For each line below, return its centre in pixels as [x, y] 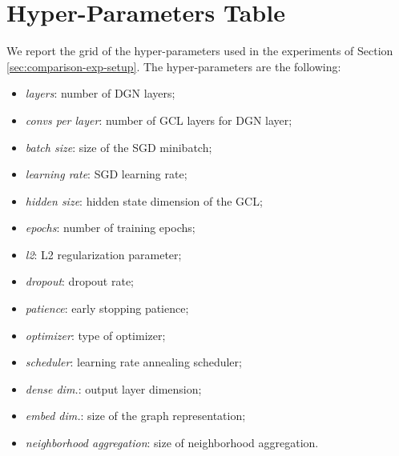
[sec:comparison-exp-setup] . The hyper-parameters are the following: [174, 66]
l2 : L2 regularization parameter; [103, 254]
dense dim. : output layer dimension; [113, 388]
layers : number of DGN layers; [100, 93]
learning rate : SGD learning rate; [106, 174]
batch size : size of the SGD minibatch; [119, 147]
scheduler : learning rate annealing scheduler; [133, 362]
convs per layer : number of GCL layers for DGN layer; [159, 120]
